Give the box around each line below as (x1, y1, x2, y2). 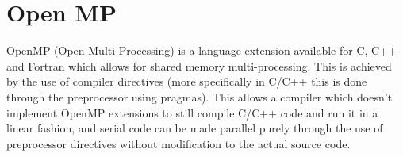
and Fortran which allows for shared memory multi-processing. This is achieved (6, 57, 392, 74)
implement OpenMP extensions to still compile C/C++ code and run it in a (6, 104, 378, 121)
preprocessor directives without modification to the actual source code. (6, 135, 351, 151)
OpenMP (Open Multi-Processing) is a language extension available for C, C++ (6, 42, 397, 59)
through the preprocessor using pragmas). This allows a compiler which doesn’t (6, 88, 393, 105)
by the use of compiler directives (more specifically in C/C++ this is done (6, 73, 367, 90)
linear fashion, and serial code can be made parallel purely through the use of (6, 120, 383, 136)
